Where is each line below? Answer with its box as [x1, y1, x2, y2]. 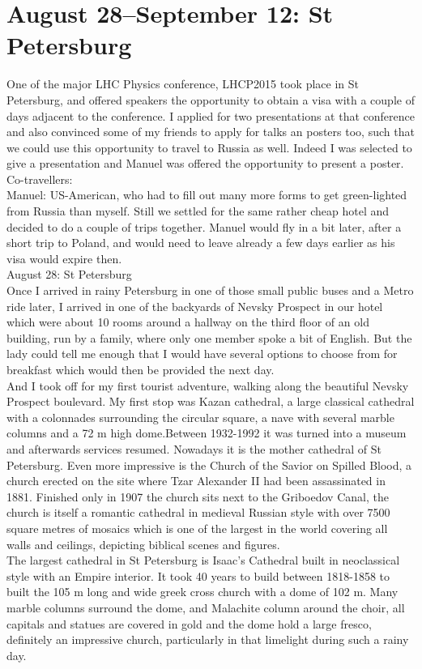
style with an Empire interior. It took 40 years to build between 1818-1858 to [6, 567, 390, 584]
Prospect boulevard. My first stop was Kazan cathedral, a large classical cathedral [6, 393, 415, 410]
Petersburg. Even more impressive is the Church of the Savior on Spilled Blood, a [6, 456, 412, 473]
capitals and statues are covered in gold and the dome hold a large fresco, [6, 615, 372, 632]
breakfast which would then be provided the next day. [6, 361, 275, 377]
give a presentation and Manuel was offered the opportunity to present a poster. [6, 155, 404, 172]
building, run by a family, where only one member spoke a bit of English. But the [6, 329, 412, 346]
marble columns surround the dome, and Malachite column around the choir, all [6, 599, 405, 616]
